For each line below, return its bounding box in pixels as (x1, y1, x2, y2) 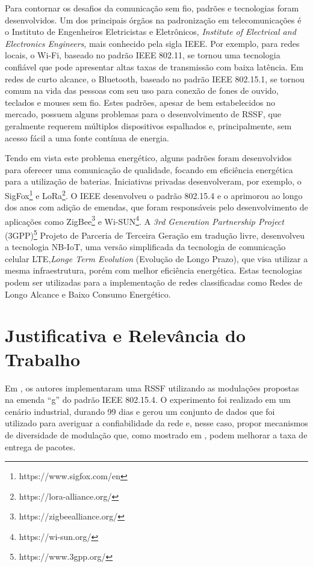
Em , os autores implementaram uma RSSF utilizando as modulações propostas (5, 381, 299, 394)
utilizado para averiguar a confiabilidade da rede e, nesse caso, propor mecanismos (5, 417, 308, 429)
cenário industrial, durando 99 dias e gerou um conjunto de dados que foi (5, 405, 275, 417)
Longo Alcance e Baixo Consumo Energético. (5, 287, 171, 300)
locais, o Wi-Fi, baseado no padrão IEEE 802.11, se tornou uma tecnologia (5, 49, 280, 61)
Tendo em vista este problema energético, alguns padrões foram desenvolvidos (5, 152, 292, 164)
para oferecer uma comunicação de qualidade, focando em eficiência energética (5, 163, 293, 176)
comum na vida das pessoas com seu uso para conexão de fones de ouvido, (5, 84, 279, 97)
